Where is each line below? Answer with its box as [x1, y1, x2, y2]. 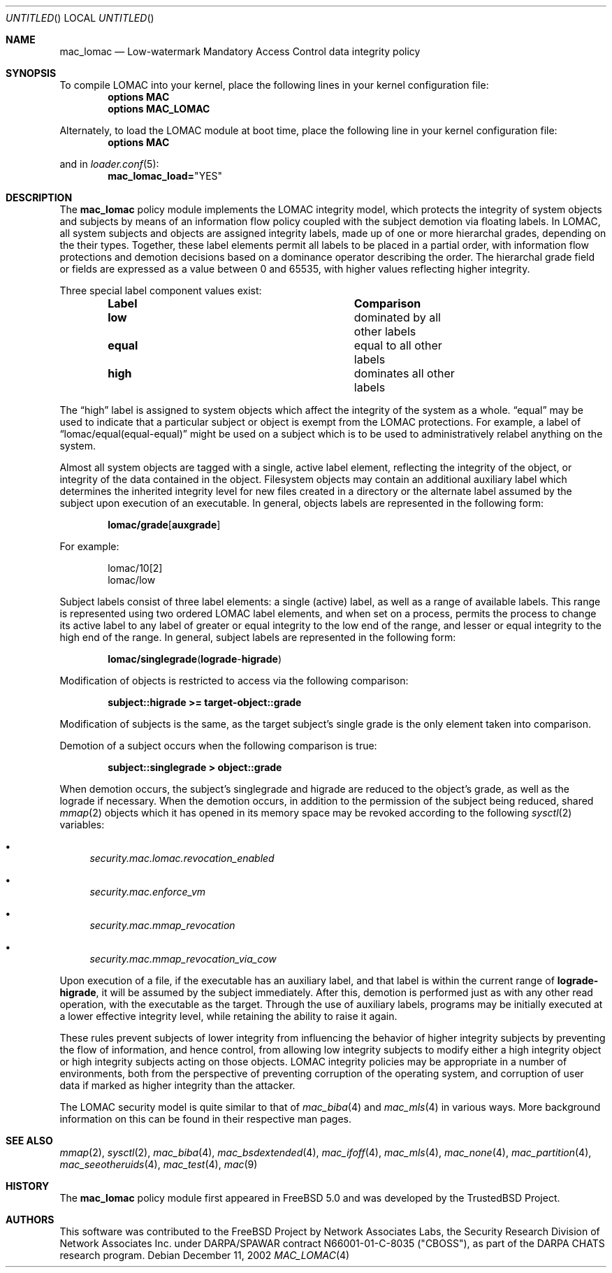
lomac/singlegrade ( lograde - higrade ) [108, 653, 282, 665]
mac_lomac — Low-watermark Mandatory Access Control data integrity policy [59, 45, 421, 57]
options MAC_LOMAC [108, 103, 210, 115]
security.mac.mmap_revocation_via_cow [89, 953, 277, 965]
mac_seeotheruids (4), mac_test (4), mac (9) [59, 1158, 258, 1170]
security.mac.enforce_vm [89, 886, 206, 898]
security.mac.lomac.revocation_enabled [89, 852, 275, 864]
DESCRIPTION [6, 192, 73, 203]
